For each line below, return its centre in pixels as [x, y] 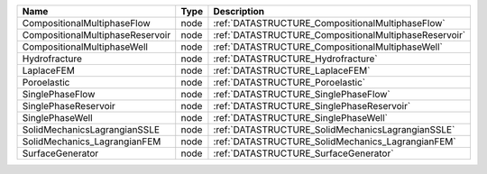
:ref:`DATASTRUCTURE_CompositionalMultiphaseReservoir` [340, 35]
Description [239, 11]
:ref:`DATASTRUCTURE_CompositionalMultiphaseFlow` [329, 23]
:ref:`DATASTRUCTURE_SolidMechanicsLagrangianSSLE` [334, 129]
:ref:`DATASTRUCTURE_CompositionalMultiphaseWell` [328, 47]
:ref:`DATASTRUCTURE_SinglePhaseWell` [300, 118]
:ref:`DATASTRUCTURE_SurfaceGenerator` [303, 153]
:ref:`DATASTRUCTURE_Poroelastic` [289, 82]
